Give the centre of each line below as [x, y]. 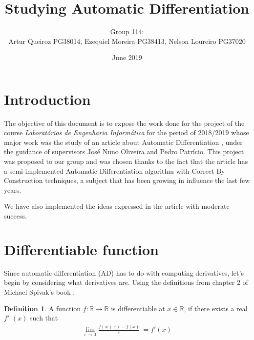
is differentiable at [138, 308]
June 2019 [127, 57]
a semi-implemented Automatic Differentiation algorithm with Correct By [115, 170]
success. [15, 216]
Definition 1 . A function [42, 308]
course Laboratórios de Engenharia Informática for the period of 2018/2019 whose [127, 132]
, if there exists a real [216, 308]
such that [44, 318]
